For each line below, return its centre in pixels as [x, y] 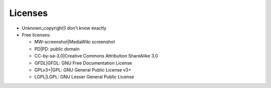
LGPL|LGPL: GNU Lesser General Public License [84, 77]
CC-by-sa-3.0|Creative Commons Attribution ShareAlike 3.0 [96, 56]
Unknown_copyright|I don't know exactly [64, 28]
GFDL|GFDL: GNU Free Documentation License [83, 63]
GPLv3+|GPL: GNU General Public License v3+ [83, 69]
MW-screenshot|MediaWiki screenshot [75, 42]
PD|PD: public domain [57, 49]
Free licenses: [36, 34]
